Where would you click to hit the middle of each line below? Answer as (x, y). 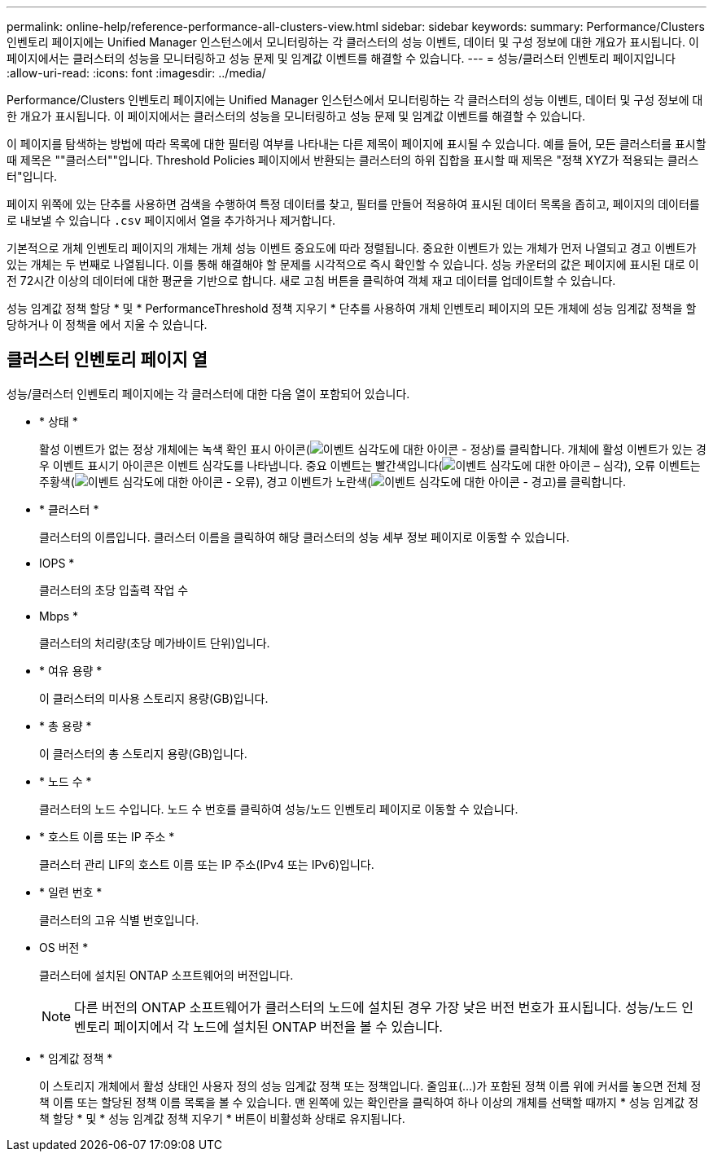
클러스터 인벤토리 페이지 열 (107, 360)
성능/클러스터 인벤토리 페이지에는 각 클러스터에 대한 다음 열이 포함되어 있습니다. (208, 393)
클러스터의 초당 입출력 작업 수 (114, 590)
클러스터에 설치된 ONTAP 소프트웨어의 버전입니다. (166, 975)
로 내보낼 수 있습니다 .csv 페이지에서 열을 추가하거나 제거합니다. (171, 220)
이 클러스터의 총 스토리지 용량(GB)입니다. (143, 753)
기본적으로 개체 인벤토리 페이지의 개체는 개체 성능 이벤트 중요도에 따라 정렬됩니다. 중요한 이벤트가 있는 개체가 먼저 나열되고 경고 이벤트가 (352, 248)
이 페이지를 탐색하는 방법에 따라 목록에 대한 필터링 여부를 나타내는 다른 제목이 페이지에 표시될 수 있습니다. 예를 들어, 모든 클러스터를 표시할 (356, 144)
